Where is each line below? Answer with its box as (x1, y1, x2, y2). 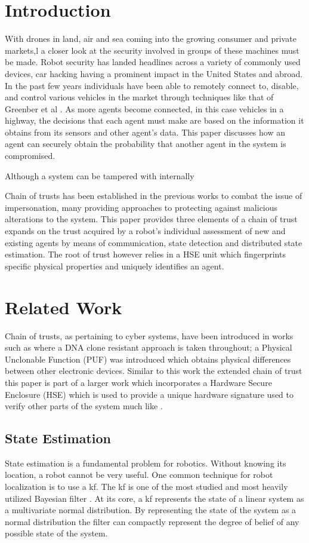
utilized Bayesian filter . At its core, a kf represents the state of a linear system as (5, 492, 304, 504)
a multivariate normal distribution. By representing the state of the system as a (5, 504, 296, 516)
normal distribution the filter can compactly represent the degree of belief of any (5, 515, 299, 527)
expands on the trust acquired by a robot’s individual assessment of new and (5, 225, 286, 237)
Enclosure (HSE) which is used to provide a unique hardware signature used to (5, 388, 293, 400)
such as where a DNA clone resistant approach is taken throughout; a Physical (5, 341, 292, 354)
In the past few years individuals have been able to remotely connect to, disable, (5, 79, 299, 91)
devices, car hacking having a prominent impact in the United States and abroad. (5, 67, 303, 79)
